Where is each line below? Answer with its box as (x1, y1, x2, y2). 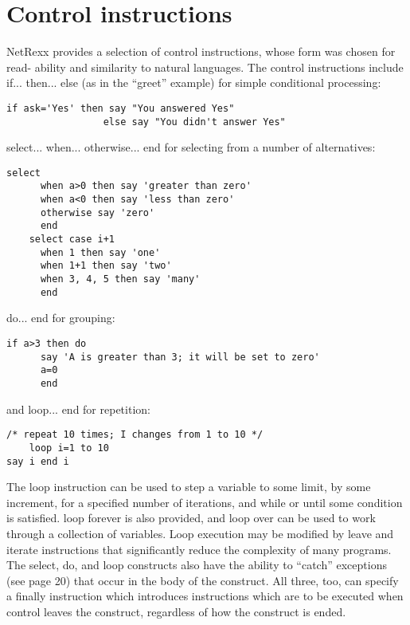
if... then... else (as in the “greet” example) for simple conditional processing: (6, 74, 381, 91)
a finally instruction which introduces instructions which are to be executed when (6, 588, 404, 604)
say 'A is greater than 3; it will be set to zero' (40, 351, 320, 363)
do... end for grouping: (6, 309, 115, 326)
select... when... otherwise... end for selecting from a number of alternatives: (6, 139, 376, 155)
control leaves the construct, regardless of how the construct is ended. (6, 603, 346, 619)
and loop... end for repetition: (6, 400, 150, 417)
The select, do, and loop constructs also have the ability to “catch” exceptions (6, 556, 387, 573)
